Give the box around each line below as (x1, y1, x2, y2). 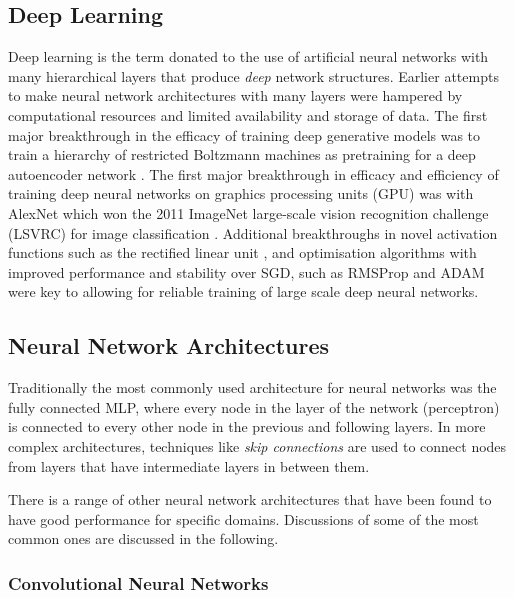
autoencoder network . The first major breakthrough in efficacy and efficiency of (8, 163, 499, 184)
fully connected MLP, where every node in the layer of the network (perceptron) (8, 396, 500, 417)
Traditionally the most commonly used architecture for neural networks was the (8, 377, 497, 398)
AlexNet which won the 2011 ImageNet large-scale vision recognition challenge (8, 202, 489, 223)
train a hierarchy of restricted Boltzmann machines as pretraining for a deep (8, 144, 476, 165)
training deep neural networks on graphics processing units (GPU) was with (8, 183, 474, 204)
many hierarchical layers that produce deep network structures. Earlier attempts (8, 65, 499, 86)
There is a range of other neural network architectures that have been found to (8, 489, 492, 510)
